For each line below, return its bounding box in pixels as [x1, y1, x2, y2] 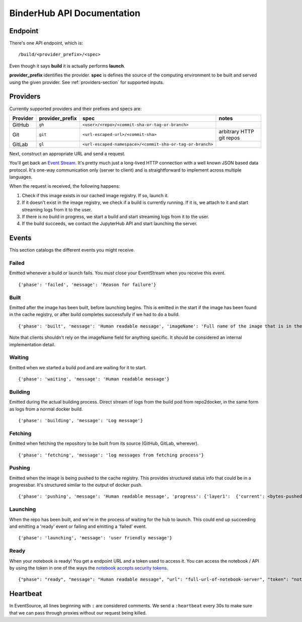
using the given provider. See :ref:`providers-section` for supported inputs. [9, 79, 165, 85]
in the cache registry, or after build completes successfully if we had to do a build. [9, 312, 180, 318]
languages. [9, 174, 33, 180]
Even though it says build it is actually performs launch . [9, 63, 125, 69]
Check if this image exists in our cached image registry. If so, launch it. [22, 192, 169, 198]
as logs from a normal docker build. [9, 406, 83, 412]
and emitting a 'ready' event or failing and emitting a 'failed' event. [9, 523, 147, 529]
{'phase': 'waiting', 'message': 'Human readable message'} [18, 376, 170, 382]
